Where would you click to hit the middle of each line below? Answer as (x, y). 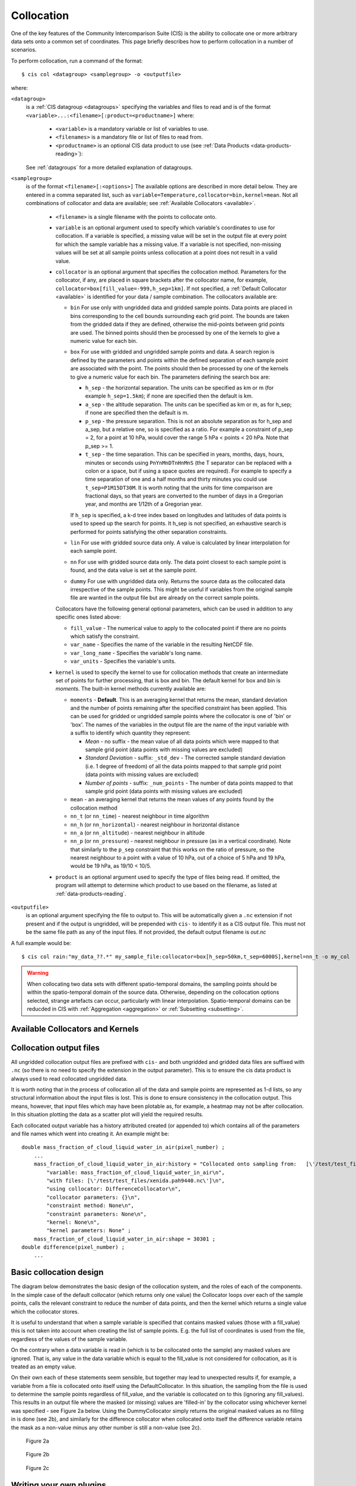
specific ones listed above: (88, 617)
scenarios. (24, 50)
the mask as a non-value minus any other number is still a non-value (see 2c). (106, 1427)
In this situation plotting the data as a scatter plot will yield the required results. (107, 1114)
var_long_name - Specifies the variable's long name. (136, 653)
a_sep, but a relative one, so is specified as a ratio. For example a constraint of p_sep (189, 429)
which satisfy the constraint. (105, 636)
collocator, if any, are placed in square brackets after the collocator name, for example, (162, 280)
